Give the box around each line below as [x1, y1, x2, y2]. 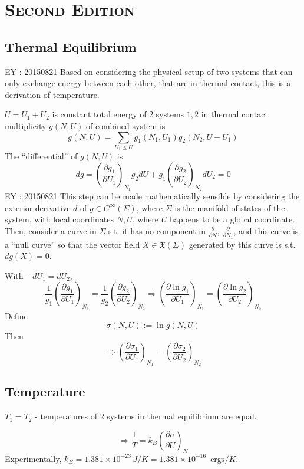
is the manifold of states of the [174, 201, 285, 214]
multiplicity [5, 119, 47, 132]
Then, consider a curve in [5, 224, 97, 237]
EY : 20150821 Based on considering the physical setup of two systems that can [5, 65, 293, 77]
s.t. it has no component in [108, 224, 206, 237]
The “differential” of [5, 150, 78, 162]
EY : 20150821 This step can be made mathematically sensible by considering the [5, 190, 300, 202]
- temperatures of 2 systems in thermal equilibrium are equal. [35, 410, 257, 422]
